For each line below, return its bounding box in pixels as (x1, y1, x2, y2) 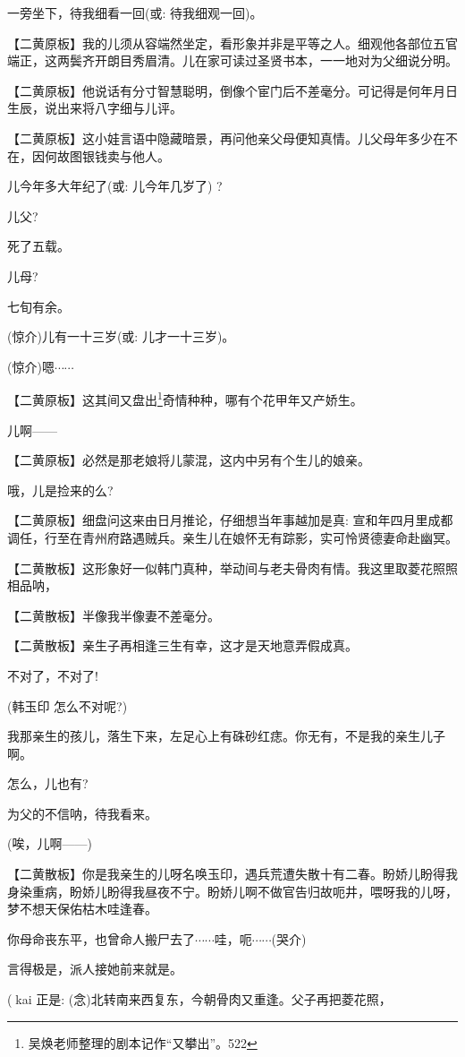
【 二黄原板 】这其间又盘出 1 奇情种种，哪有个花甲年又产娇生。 (7, 388, 363, 408)
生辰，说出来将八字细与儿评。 (7, 99, 182, 117)
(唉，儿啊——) (7, 834, 92, 853)
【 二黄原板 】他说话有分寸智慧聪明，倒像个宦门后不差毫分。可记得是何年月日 (7, 81, 458, 99)
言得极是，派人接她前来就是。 (7, 959, 182, 978)
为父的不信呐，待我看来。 (7, 803, 157, 822)
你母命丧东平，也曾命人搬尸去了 (7, 929, 195, 948)
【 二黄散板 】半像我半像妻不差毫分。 (7, 606, 220, 624)
